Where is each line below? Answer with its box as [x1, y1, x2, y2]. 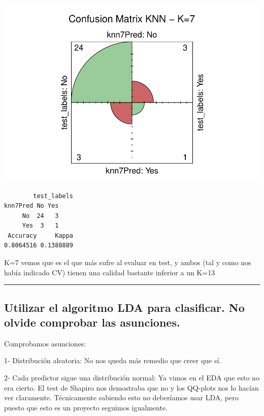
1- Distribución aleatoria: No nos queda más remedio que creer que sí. [4, 355, 221, 366]
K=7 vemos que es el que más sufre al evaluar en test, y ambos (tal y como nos [4, 257, 251, 268]
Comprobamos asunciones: [4, 338, 86, 348]
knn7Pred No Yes [4, 202, 59, 210]
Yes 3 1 [22, 222, 59, 230]
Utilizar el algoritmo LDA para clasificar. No [4, 299, 245, 315]
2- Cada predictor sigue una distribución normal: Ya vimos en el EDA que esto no [4, 372, 259, 383]
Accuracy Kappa [8, 232, 74, 239]
